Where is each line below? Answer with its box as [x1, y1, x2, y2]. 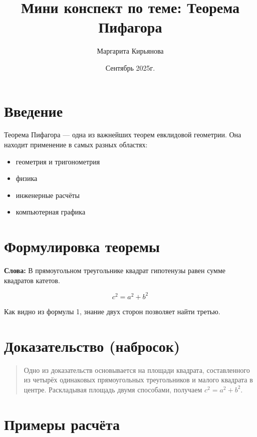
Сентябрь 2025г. [105, 62, 155, 73]
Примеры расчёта [4, 413, 120, 434]
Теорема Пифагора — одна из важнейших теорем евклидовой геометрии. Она [4, 129, 241, 140]
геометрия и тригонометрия [16, 156, 100, 166]
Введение [4, 100, 63, 121]
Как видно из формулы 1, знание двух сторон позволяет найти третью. [4, 306, 220, 316]
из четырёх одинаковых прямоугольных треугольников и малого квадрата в [24, 374, 253, 385]
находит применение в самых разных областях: [4, 139, 148, 150]
